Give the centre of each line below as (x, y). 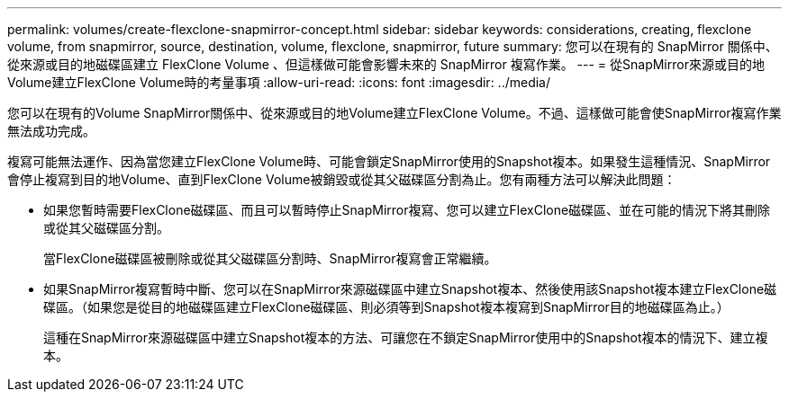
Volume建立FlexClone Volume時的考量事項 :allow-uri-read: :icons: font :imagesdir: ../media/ (279, 82)
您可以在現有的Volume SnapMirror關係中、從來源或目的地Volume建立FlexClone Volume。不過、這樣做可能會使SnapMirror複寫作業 (394, 113)
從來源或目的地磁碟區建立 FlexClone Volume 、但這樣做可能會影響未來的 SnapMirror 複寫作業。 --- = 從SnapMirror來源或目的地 (386, 64)
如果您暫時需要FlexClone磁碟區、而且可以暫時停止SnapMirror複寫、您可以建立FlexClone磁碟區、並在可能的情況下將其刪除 (407, 210)
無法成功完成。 (51, 131)
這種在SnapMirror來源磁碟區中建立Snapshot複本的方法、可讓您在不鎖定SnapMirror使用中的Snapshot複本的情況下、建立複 (406, 337)
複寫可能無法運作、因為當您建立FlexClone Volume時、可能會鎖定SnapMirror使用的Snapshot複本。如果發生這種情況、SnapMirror (389, 161)
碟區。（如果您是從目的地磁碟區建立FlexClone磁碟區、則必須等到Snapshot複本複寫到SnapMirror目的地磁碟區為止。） (386, 307)
